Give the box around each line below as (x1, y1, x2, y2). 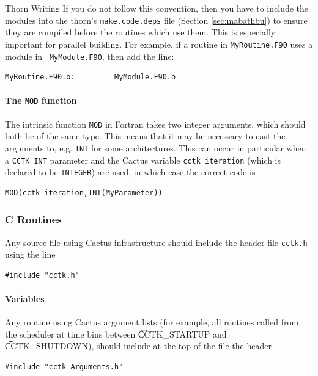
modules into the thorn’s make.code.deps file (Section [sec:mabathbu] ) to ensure (5, 13, 308, 26)
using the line (5, 248, 56, 261)
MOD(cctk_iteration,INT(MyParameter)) (5, 188, 163, 197)
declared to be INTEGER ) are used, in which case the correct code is (5, 165, 256, 178)
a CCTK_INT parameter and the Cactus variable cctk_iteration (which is (5, 153, 281, 166)
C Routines (5, 212, 62, 227)
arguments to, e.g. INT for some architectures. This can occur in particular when (5, 141, 306, 154)
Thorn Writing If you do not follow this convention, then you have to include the (5, 2, 309, 14)
